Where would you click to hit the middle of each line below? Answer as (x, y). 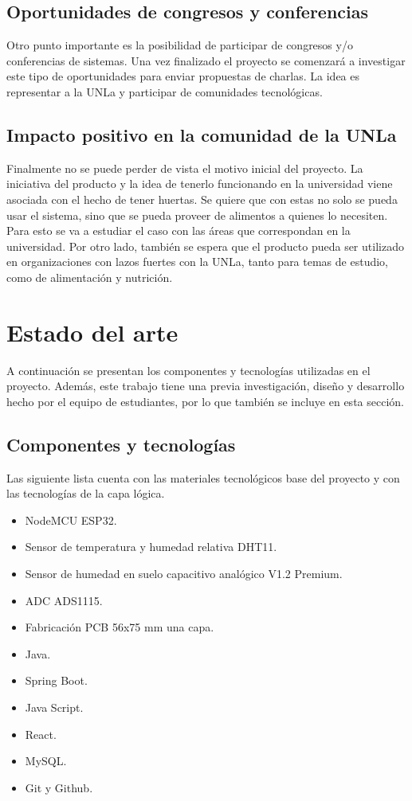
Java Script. (54, 707)
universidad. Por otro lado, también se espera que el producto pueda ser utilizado (205, 246)
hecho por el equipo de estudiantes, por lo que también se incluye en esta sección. (205, 401)
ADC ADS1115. (64, 600)
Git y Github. (59, 787)
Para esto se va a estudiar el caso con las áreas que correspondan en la (179, 231)
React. (41, 734)
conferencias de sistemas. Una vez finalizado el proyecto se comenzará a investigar (206, 60)
